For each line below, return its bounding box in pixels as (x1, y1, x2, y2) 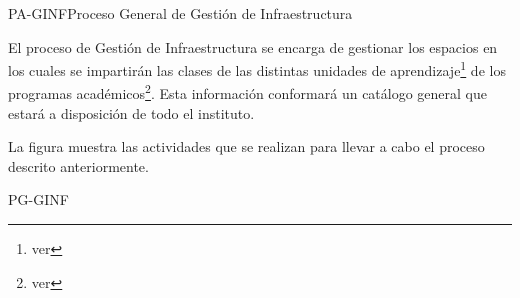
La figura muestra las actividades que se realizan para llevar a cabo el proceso (8, 136, 485, 157)
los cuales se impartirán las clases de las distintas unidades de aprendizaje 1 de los (8, 57, 506, 80)
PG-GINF (8, 189, 69, 210)
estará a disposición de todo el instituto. (8, 102, 255, 123)
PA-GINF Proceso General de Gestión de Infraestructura (8, 3, 353, 23)
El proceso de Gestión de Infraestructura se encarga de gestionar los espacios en (8, 36, 498, 57)
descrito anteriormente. (8, 155, 149, 176)
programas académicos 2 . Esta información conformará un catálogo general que (8, 80, 488, 104)
